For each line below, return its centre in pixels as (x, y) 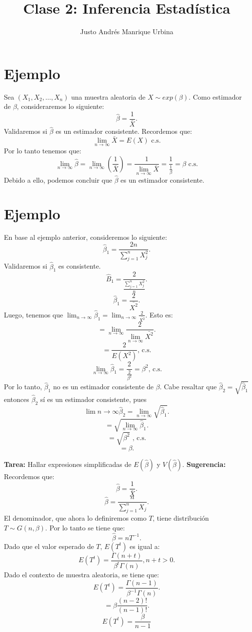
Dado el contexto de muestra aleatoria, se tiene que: (82, 575)
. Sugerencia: (204, 464)
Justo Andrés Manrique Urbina (127, 32)
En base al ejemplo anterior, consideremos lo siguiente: (86, 237)
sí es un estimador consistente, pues (93, 399)
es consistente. (79, 266)
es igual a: (145, 546)
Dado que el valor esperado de (49, 546)
